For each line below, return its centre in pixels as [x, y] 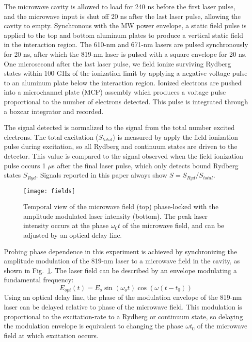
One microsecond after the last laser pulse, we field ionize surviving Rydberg [118, 63]
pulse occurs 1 [25, 165]
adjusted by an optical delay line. [73, 235]
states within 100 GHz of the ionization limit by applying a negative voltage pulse [126, 73]
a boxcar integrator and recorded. [54, 111]
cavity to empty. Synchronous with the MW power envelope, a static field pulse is [125, 25]
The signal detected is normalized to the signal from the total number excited [119, 127]
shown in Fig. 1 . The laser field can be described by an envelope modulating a [120, 270]
